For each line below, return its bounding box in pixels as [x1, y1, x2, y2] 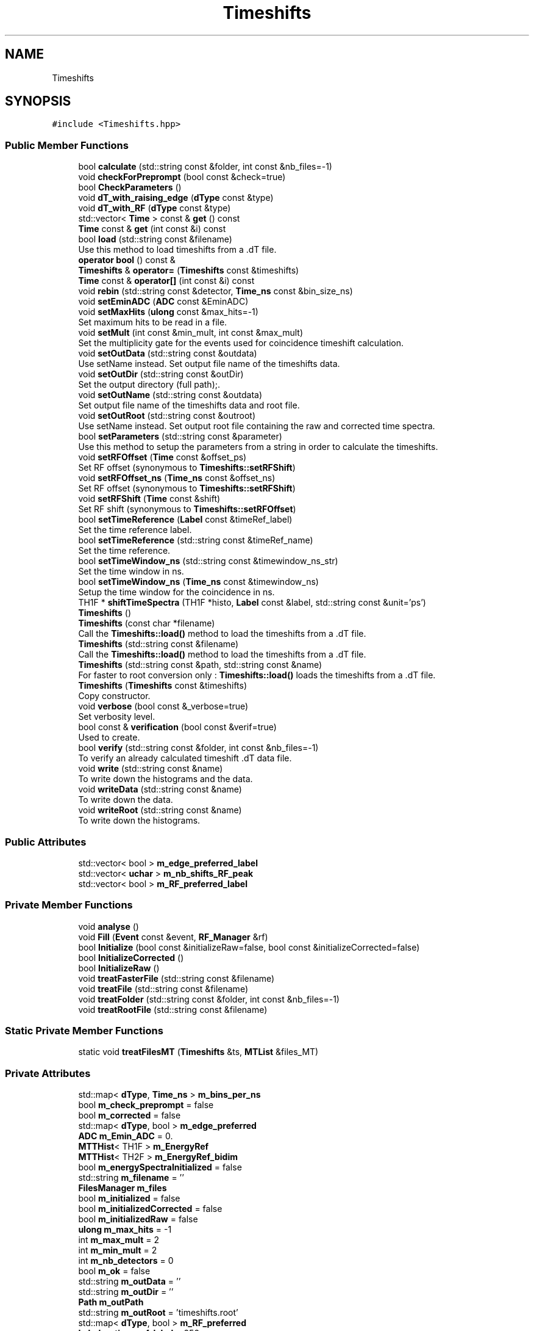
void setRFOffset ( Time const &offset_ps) [78, 452, 247, 463]
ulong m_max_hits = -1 [78, 1224, 172, 1235]
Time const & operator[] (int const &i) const [78, 275, 255, 286]
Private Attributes [5, 1067, 91, 1079]
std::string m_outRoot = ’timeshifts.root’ [78, 1307, 238, 1318]
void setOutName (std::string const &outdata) [78, 390, 263, 401]
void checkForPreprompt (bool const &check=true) [78, 172, 286, 183]
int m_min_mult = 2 [78, 1245, 157, 1256]
